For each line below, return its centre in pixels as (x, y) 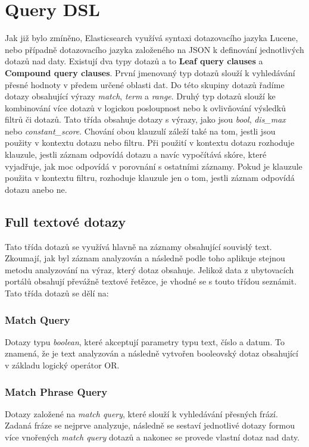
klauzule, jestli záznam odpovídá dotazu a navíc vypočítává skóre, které (136, 154)
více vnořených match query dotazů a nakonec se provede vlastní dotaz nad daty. (152, 437)
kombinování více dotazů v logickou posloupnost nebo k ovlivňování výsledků (145, 107)
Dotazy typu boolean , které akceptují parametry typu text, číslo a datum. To (145, 341)
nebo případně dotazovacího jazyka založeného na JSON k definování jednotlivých (154, 49)
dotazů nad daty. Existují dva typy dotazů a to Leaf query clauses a (134, 61)
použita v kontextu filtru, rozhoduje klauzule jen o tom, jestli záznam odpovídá (150, 178)
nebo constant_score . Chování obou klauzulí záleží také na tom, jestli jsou (140, 131)
